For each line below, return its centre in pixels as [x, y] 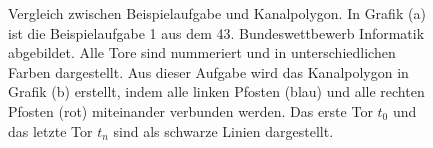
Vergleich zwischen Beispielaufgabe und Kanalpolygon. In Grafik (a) [217, 13]
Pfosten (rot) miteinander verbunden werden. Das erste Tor [190, 110]
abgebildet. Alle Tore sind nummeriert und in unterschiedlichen [202, 52]
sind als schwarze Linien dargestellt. [223, 130]
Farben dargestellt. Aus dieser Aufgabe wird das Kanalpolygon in [208, 71]
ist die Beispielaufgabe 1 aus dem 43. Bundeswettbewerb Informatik [216, 32]
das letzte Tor [50, 130]
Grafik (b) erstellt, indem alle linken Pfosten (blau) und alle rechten [216, 91]
